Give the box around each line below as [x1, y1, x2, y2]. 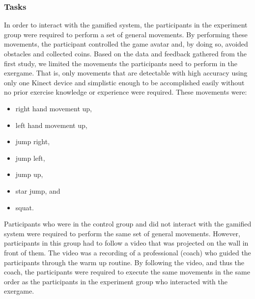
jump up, [15, 169, 43, 179]
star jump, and [15, 185, 60, 196]
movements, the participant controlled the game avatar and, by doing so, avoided [4, 39, 248, 49]
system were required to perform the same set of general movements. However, [4, 228, 240, 238]
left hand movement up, [15, 120, 87, 130]
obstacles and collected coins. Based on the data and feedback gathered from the [4, 49, 247, 58]
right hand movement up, [15, 103, 92, 113]
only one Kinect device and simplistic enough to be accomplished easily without [4, 77, 245, 87]
